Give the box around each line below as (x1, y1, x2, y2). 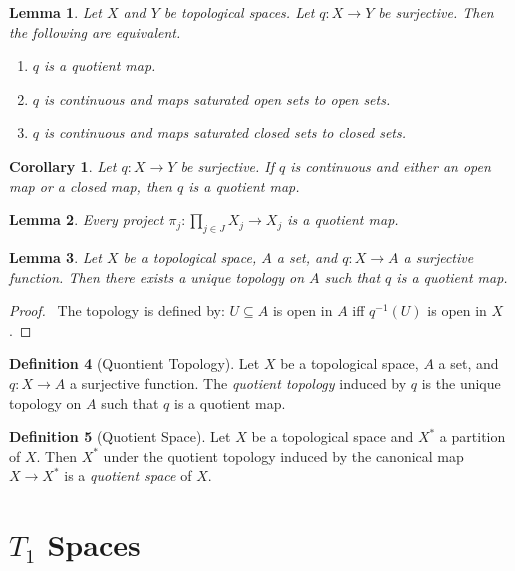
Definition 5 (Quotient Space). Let (9, 426, 231, 447)
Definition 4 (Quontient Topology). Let (9, 353, 260, 374)
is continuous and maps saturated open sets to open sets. (44, 88, 391, 109)
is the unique (421, 372, 501, 393)
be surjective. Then (378, 2, 494, 22)
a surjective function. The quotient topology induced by (69, 372, 407, 393)
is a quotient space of (64, 465, 192, 486)
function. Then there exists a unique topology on (9, 266, 305, 287)
